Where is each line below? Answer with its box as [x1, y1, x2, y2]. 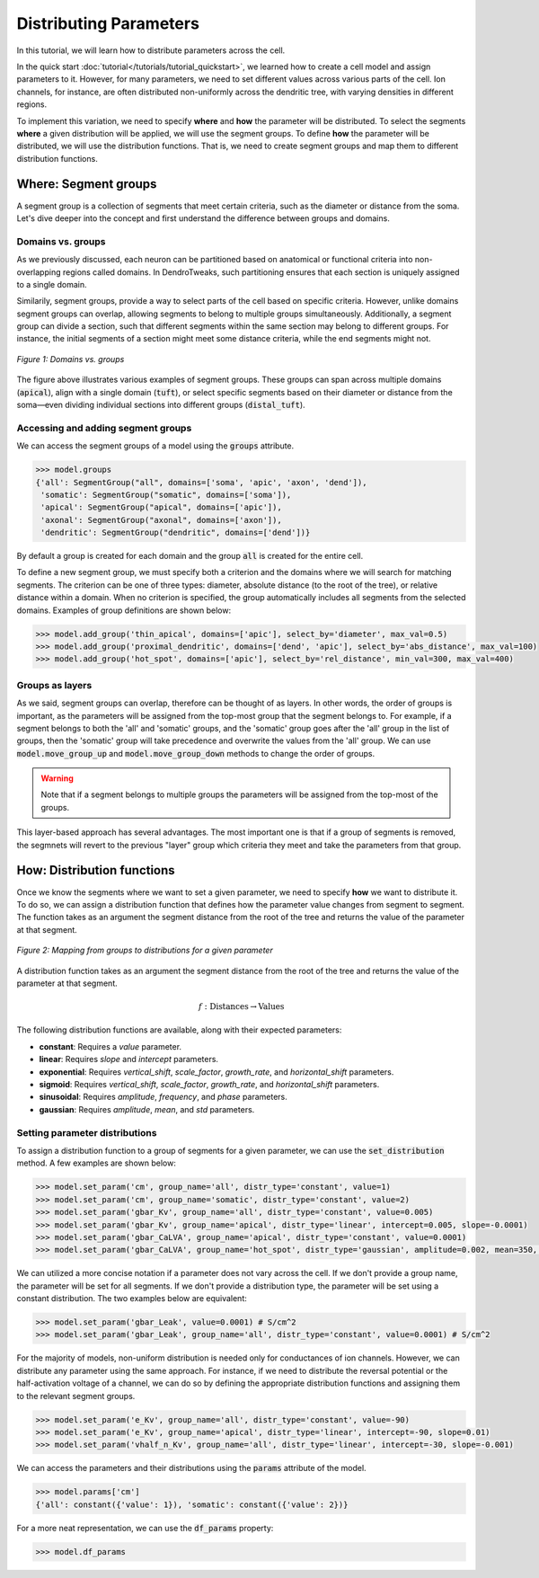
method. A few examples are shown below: [16, 1157, 177, 1168]
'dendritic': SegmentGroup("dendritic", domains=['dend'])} [40, 527, 311, 538]
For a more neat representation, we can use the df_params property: [16, 1522, 274, 1533]
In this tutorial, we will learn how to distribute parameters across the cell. [16, 45, 286, 56]
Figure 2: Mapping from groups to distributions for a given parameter [16, 944, 273, 956]
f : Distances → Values [198, 1002, 285, 1012]
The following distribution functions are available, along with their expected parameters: [16, 1024, 342, 1035]
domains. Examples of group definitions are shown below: [16, 605, 232, 616]
